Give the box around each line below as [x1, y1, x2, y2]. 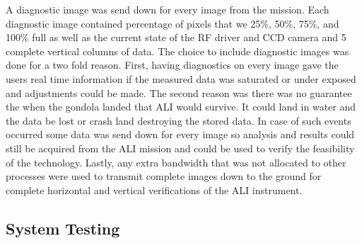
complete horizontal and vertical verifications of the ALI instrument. [6, 182, 303, 197]
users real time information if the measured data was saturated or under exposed [6, 71, 356, 86]
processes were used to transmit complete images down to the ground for [6, 169, 322, 183]
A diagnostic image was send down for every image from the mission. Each [6, 2, 329, 16]
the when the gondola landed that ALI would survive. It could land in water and [6, 99, 356, 114]
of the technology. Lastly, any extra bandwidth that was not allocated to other [6, 154, 346, 169]
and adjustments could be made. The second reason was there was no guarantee [6, 85, 352, 100]
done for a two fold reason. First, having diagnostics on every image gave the [6, 57, 339, 72]
